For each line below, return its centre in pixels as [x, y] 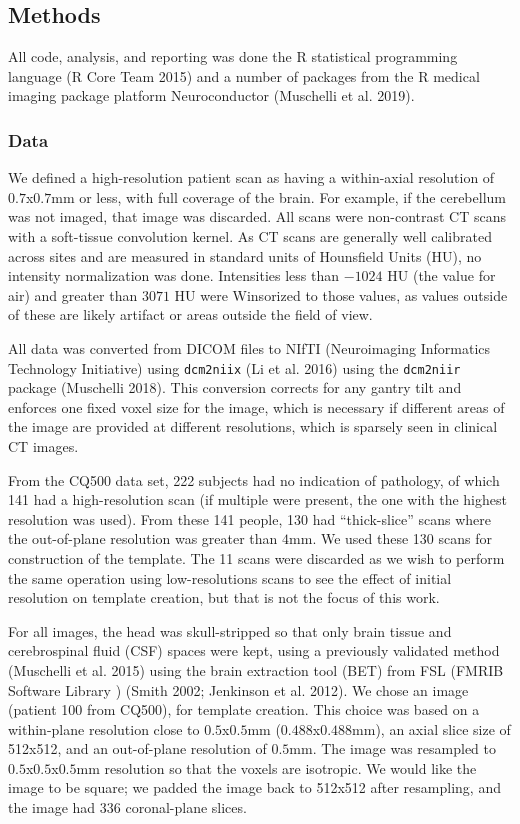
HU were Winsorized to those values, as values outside [341, 294]
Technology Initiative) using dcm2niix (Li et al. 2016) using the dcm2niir [234, 367]
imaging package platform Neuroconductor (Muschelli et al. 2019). [211, 95]
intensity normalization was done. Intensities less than [174, 275]
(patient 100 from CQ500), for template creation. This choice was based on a [244, 709]
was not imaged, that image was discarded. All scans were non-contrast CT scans [257, 216]
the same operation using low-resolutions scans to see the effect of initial [230, 577]
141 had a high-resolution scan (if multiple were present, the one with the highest [257, 499]
